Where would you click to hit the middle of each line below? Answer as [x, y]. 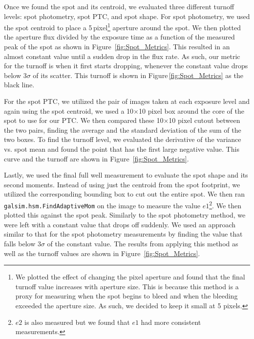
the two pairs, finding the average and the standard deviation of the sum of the [123, 130]
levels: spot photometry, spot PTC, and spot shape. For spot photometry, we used [127, 16]
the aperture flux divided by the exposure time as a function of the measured [119, 37]
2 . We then [225, 204]
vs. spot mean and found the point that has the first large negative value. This [122, 149]
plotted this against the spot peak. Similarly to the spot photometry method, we [125, 215]
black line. [19, 85]
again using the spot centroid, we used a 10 [69, 110]
